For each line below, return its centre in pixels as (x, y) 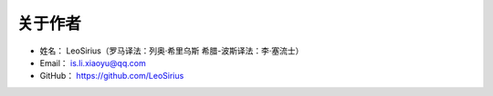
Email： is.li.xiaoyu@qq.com (93, 62)
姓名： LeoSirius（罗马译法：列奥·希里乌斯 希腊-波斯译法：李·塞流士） (172, 51)
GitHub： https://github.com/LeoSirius (112, 76)
